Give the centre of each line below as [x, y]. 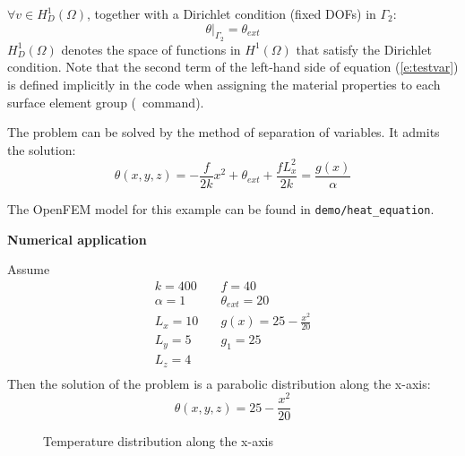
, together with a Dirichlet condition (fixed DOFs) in [232, 13]
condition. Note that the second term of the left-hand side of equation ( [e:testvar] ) [233, 67]
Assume [29, 269]
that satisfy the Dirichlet [364, 49]
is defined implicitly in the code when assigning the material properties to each [224, 84]
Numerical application [77, 239]
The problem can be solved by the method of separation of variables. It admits [224, 132]
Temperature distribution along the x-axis [158, 441]
